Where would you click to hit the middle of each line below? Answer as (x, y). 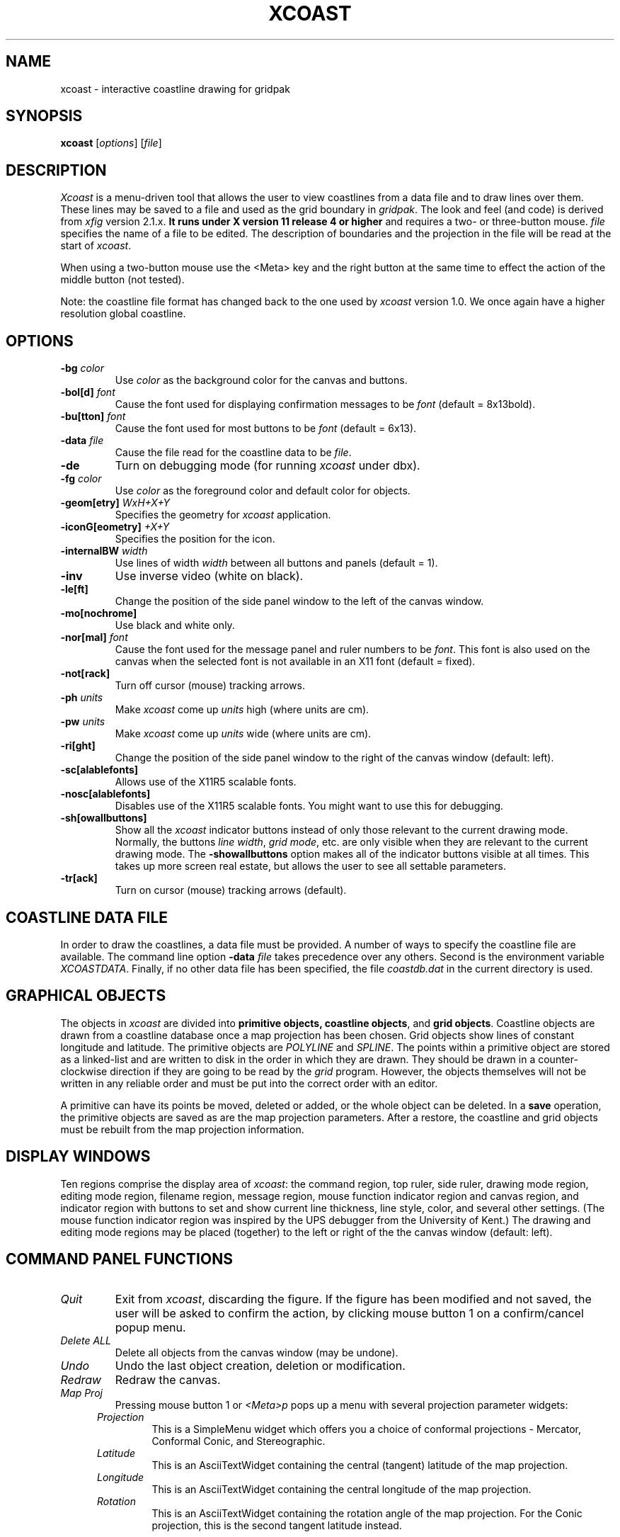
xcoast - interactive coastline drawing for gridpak (175, 89)
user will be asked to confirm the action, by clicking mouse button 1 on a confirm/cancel (349, 1313)
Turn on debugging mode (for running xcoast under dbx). (268, 466)
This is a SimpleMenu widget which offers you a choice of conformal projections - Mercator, (367, 1429)
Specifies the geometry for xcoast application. (223, 515)
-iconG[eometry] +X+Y (115, 527)
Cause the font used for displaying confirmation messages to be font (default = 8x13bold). (325, 404)
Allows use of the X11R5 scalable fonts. (206, 782)
